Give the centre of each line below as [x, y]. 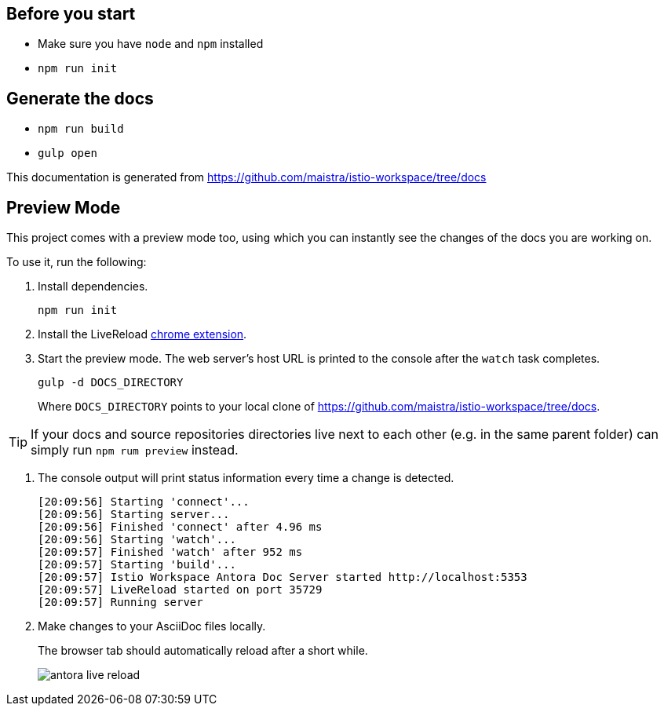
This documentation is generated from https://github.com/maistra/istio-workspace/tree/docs [246, 177]
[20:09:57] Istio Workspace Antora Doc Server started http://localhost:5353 [283, 577]
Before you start [71, 14]
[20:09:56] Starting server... [134, 515]
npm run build [81, 129]
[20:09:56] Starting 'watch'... [137, 540]
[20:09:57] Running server [120, 602]
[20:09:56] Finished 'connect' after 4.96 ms [180, 527]
